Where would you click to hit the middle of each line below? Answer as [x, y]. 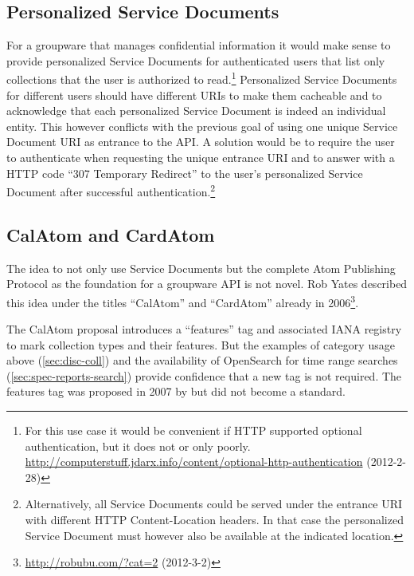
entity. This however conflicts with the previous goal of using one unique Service [202, 126]
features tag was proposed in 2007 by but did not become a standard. [176, 391]
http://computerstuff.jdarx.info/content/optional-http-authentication [194, 462]
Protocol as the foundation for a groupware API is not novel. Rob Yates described [207, 284]
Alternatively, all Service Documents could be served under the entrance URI [214, 504]
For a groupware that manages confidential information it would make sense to [199, 45]
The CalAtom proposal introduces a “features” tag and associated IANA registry [204, 329]
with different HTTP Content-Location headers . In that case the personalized [214, 520]
